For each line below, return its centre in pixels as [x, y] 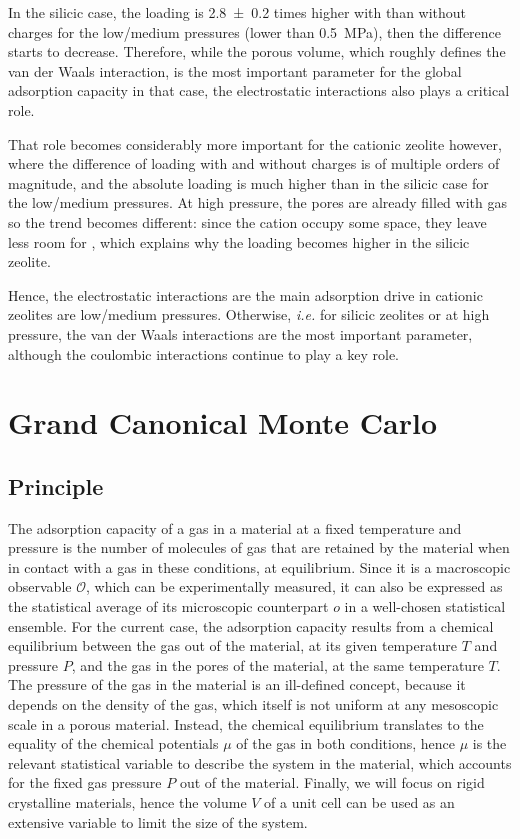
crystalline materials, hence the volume [127, 801]
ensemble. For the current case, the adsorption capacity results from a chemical [251, 625]
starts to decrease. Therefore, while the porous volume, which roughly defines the [257, 51]
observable [40, 586]
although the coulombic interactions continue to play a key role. [203, 353]
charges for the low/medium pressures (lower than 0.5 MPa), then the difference [255, 31]
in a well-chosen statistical [425, 606]
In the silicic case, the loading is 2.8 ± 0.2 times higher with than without [237, 12]
